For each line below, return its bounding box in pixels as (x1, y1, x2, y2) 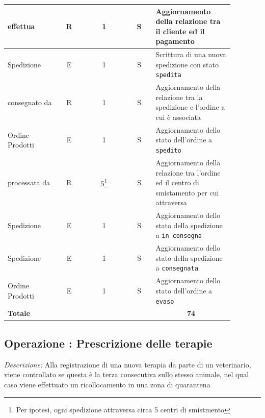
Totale (8, 308, 30, 318)
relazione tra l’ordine (155, 167, 221, 178)
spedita (155, 71, 181, 79)
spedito (155, 147, 181, 155)
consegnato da (8, 96, 52, 107)
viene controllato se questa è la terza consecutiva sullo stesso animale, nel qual (4, 369, 249, 380)
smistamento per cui (155, 187, 219, 198)
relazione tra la (155, 91, 203, 102)
